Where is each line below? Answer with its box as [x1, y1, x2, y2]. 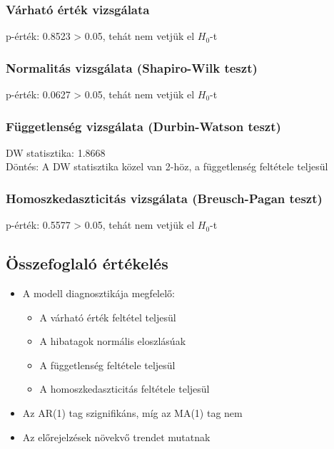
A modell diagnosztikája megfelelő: [22, 286, 175, 301]
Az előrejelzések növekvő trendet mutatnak [22, 429, 211, 444]
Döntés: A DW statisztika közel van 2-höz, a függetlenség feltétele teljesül [6, 159, 328, 174]
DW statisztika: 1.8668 [6, 145, 106, 160]
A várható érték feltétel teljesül [39, 309, 176, 324]
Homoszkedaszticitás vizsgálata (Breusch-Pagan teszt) [6, 189, 323, 207]
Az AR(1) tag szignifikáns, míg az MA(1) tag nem [22, 406, 243, 420]
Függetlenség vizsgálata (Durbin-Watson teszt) [6, 117, 281, 135]
